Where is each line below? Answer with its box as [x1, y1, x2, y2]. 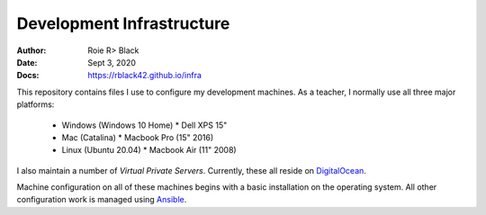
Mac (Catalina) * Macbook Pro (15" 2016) [61, 131, 214, 143]
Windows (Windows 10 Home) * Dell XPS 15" [61, 120, 228, 130]
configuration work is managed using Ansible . [16, 194, 187, 205]
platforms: [16, 99, 55, 110]
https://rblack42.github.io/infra [87, 70, 202, 81]
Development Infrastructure [16, 13, 230, 33]
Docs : [16, 70, 40, 81]
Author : [16, 45, 47, 56]
